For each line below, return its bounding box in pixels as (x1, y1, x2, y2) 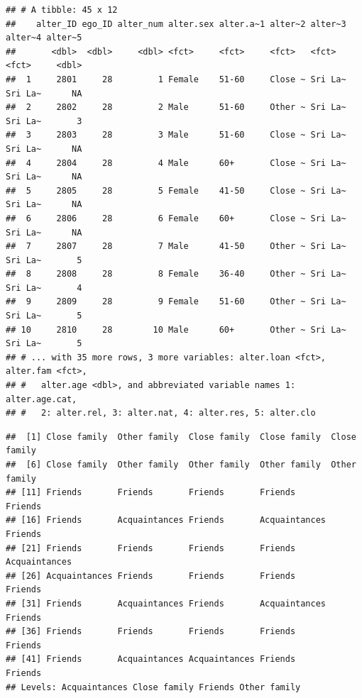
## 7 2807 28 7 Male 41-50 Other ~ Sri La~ (6, 241, 346, 252)
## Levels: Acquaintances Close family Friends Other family (6, 682, 301, 692)
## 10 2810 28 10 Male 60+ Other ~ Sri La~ (6, 324, 346, 335)
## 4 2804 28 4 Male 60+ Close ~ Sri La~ (6, 157, 346, 168)
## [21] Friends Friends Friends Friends (6, 543, 296, 553)
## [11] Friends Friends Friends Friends (6, 487, 296, 498)
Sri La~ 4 (6, 282, 82, 293)
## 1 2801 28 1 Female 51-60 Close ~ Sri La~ (6, 74, 346, 84)
